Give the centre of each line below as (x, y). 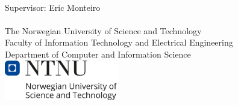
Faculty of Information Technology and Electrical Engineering (119, 42)
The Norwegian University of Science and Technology (103, 30)
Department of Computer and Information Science (98, 54)
